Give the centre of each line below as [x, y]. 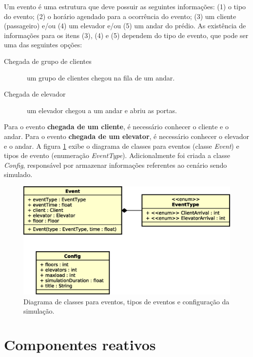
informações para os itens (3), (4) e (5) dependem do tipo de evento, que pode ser [126, 35]
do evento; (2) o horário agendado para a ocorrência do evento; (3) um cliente [120, 16]
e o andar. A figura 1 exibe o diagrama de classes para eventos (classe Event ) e [122, 146]
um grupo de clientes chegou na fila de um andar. [101, 77]
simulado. [18, 174]
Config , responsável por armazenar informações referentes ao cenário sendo [116, 165]
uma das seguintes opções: [43, 45]
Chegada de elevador [35, 94]
